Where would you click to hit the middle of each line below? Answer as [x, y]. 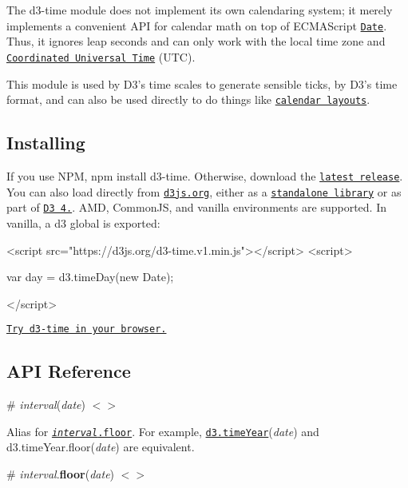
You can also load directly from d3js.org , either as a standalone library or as [204, 191]
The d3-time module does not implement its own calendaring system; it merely [200, 10]
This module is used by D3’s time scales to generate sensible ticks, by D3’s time [202, 83]
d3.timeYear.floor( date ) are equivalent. [101, 447]
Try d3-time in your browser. [87, 329]
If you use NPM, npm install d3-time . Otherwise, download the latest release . [205, 175]
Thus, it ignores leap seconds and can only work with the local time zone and [196, 41]
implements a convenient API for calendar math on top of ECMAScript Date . [197, 25]
